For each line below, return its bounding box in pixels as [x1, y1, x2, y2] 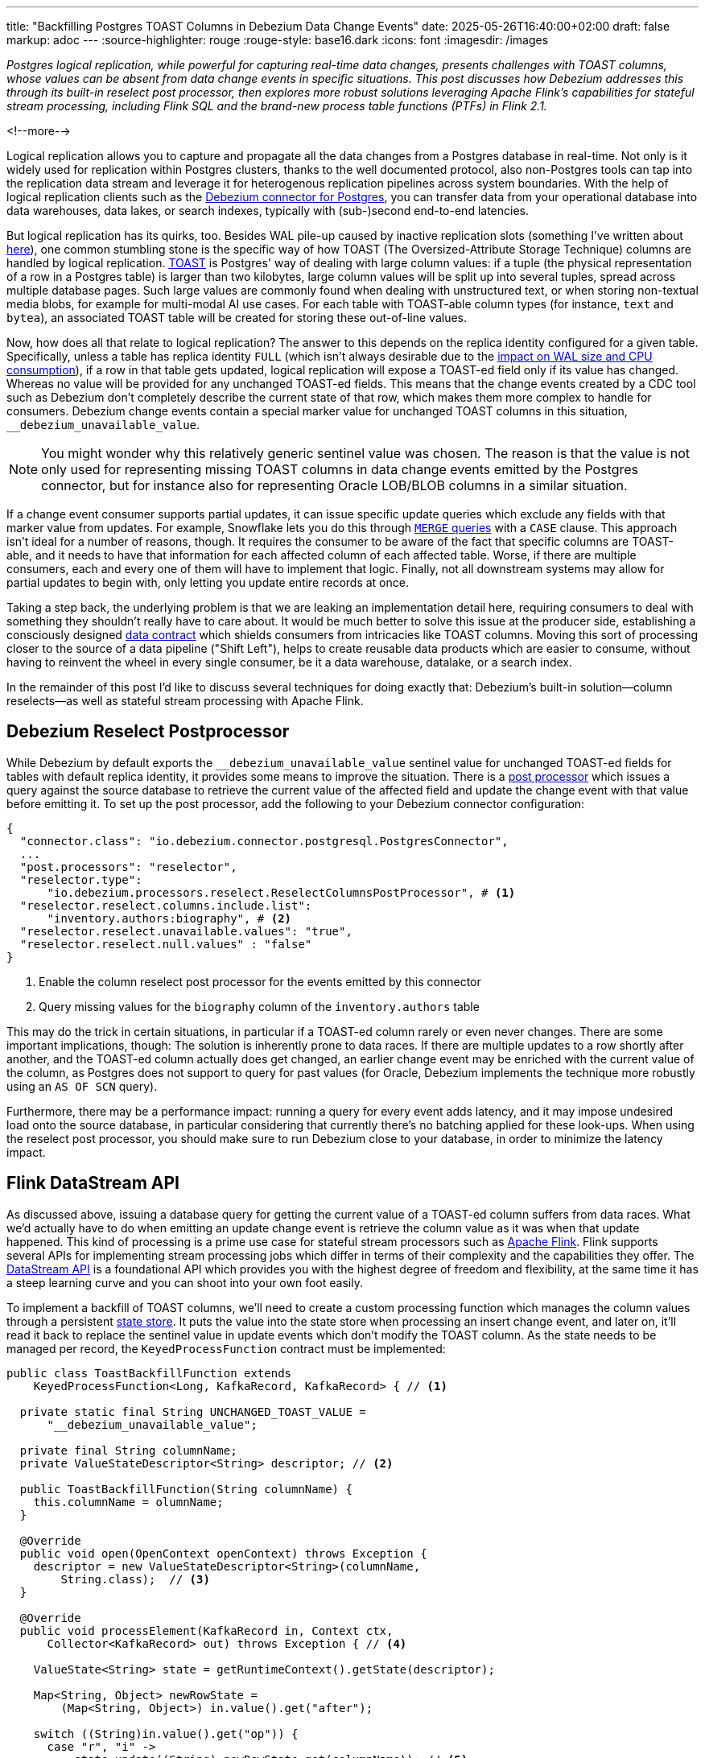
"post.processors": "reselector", [19, 860, 237, 873]
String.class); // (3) [60, 1572, 210, 1586]
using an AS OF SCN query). [6, 1079, 158, 1093]
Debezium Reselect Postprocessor [6, 721, 290, 742]
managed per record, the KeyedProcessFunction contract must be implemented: [6, 1341, 446, 1356]
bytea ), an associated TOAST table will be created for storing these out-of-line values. [6, 311, 468, 324]
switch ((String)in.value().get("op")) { [33, 1727, 299, 1740]
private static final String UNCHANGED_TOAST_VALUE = [19, 1405, 366, 1418]
